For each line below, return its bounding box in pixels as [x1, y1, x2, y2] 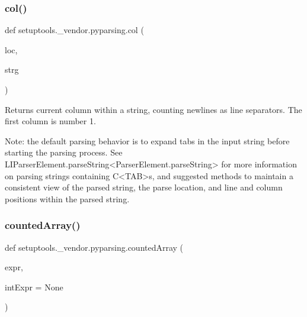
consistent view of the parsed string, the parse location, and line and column [5, 181, 283, 193]
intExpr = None [5, 280, 63, 293]
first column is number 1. [5, 115, 96, 127]
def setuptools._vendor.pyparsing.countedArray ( [5, 241, 184, 253]
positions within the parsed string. [5, 192, 130, 205]
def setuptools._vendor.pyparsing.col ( [5, 24, 144, 36]
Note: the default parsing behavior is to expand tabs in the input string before [5, 134, 290, 147]
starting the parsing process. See [5, 146, 123, 158]
